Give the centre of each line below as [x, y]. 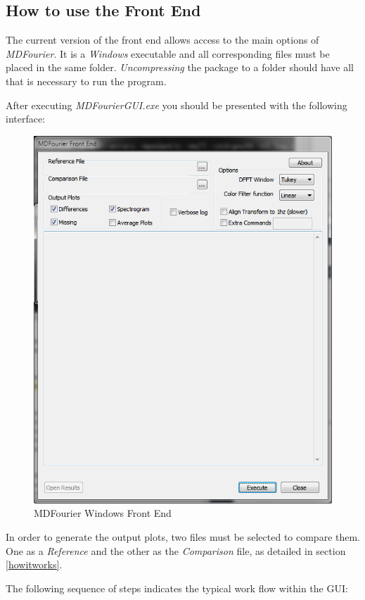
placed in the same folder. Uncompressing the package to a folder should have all [180, 67]
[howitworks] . [34, 564]
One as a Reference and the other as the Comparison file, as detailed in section [176, 550]
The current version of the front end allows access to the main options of [162, 40]
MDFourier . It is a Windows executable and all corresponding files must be [168, 53]
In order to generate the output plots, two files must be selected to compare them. [183, 536]
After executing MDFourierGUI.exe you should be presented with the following [177, 105]
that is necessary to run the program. [86, 81]
